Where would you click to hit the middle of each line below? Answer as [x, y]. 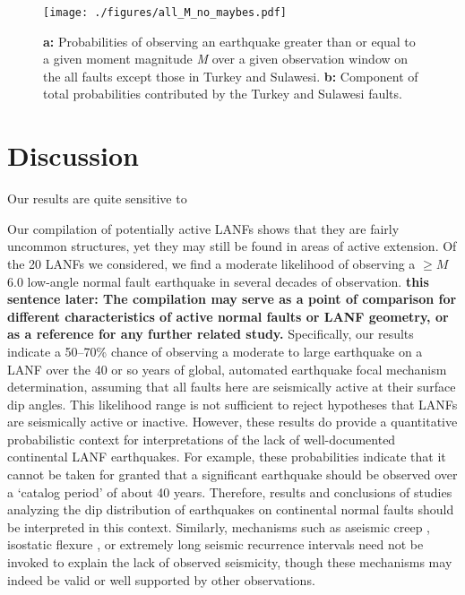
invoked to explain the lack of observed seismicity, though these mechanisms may [230, 562]
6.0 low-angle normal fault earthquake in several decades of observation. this [218, 281]
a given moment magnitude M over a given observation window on [226, 59]
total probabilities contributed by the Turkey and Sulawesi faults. [223, 94]
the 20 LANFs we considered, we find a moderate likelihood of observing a [211, 263]
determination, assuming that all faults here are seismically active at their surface [232, 387]
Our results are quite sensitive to [97, 198]
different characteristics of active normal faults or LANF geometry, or [228, 316]
